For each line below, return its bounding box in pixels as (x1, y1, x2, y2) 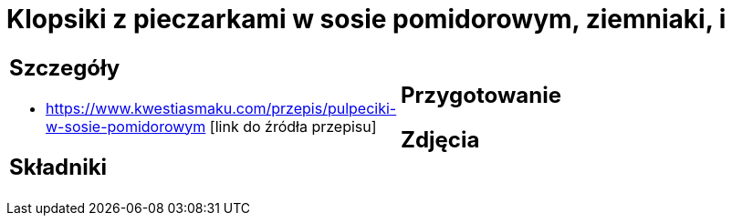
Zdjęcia (401, 126, 480, 153)
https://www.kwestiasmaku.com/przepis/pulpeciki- (46, 98, 397, 117)
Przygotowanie (401, 81, 561, 108)
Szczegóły (9, 54, 120, 81)
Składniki (9, 153, 108, 180)
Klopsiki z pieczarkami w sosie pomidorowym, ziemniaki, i (6, 4, 727, 35)
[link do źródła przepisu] (209, 117, 377, 136)
